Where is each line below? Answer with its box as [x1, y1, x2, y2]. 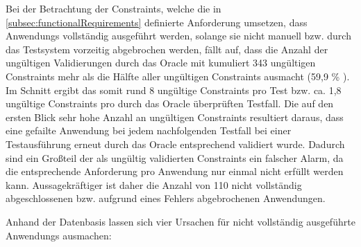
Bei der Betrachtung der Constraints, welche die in [6, 1, 221, 15]
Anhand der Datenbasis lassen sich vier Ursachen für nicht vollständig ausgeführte [6, 214, 355, 228]
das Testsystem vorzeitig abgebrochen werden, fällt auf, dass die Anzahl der [6, 42, 328, 56]
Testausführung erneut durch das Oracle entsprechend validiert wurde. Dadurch [6, 136, 345, 151]
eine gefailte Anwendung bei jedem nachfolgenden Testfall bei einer [6, 123, 292, 138]
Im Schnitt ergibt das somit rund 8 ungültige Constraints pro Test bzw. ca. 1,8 [6, 82, 342, 97]
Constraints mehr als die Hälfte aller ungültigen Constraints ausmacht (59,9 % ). [6, 68, 350, 83]
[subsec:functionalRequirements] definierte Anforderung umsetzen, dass [6, 15, 308, 29]
